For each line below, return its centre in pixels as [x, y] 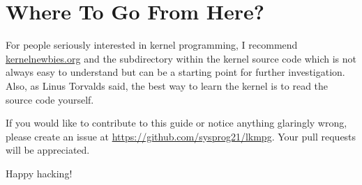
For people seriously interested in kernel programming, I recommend [152, 45]
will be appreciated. [48, 150]
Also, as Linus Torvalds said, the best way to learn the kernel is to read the [167, 85]
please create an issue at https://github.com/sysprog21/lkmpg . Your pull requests [181, 136]
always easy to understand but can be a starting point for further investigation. [175, 72]
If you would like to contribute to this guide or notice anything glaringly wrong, [176, 123]
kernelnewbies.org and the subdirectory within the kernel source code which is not [181, 58]
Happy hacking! [39, 173]
